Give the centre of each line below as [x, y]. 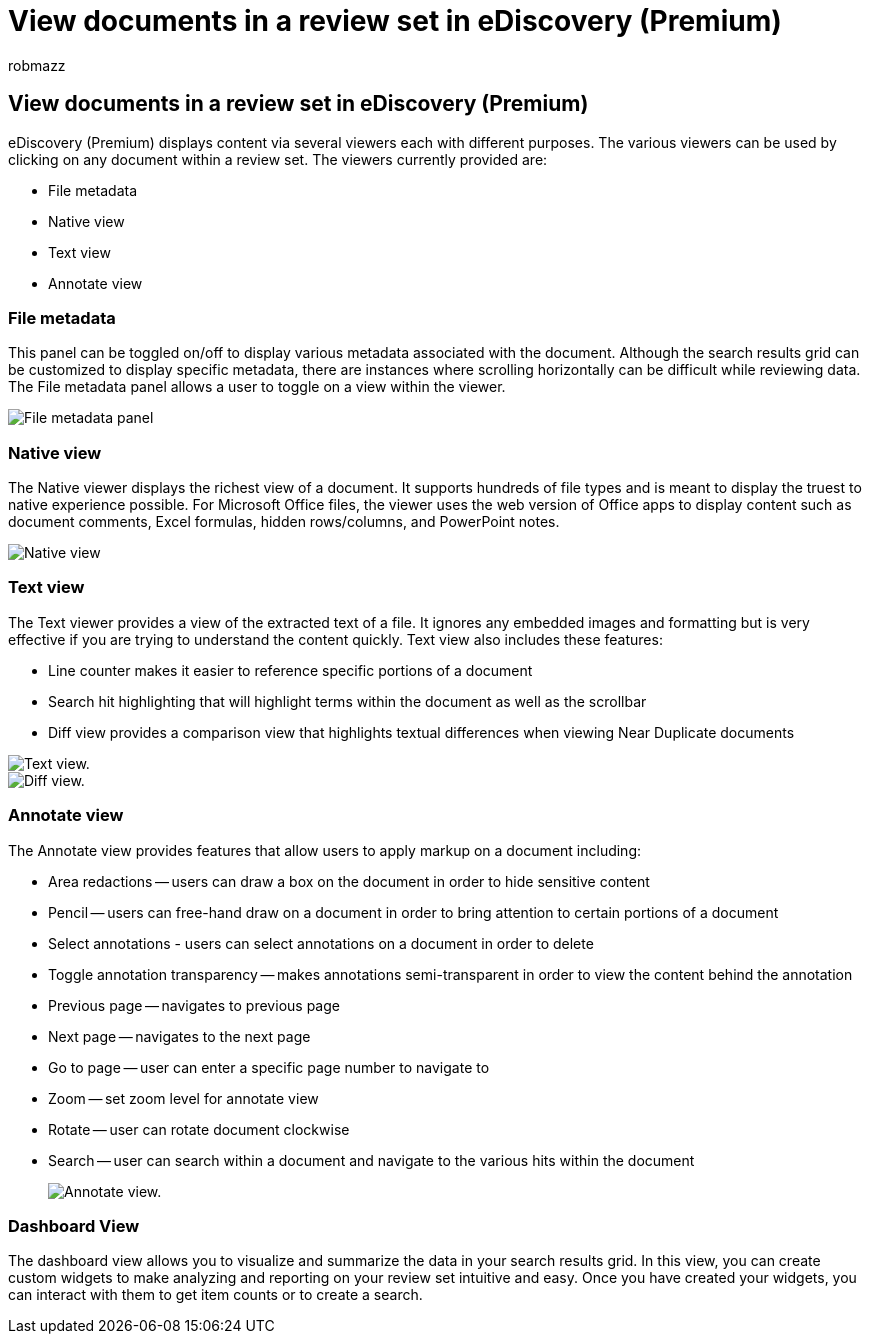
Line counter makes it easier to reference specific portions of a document [290, 670]
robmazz [37, 65]
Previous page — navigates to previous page [194, 1005]
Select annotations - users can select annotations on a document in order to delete [321, 943]
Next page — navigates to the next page [179, 1036]
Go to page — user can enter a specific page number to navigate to [269, 1067]
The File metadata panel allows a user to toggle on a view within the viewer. [257, 387]
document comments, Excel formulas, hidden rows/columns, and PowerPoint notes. [284, 522]
